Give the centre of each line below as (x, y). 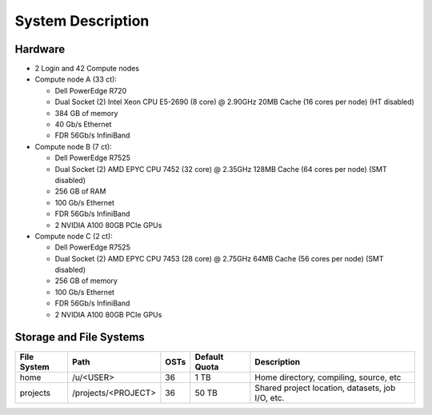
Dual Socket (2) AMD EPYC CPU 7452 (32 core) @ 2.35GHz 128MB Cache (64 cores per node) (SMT (221, 169)
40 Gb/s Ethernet (83, 125)
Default (209, 357)
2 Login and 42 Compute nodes (87, 69)
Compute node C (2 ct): (74, 236)
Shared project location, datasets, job (325, 388)
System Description (82, 21)
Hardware (40, 49)
